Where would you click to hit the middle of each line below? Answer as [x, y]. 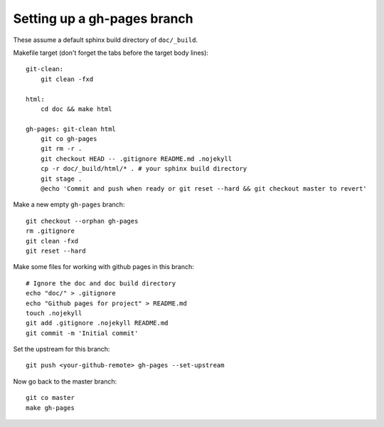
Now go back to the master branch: [65, 381]
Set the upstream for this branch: [62, 349]
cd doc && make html [76, 109]
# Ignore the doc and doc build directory [101, 283]
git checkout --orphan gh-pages [82, 221]
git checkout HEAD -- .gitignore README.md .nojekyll [136, 159]
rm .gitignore [50, 231]
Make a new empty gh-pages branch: [69, 205]
